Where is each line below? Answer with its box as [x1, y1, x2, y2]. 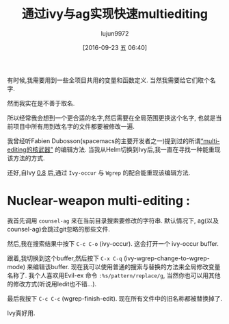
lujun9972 [100, 29, 129, 38]
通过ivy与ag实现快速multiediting [21, 6, 208, 22]
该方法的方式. [7, 153, 46, 162]
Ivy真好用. [7, 309, 36, 317]
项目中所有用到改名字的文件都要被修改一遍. [12, 122, 135, 130]
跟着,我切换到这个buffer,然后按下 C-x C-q [7, 254, 122, 262]
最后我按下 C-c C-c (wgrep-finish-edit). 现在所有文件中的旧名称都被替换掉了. [7, 294, 223, 302]
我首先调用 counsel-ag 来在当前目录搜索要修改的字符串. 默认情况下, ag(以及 [7, 216, 219, 225]
